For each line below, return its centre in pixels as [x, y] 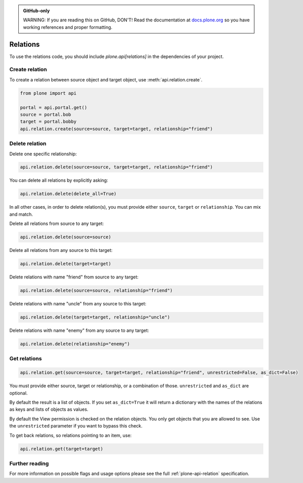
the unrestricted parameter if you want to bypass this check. [76, 426]
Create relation [28, 70]
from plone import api [48, 93]
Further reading [29, 463]
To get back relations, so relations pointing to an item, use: [71, 435]
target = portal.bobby [48, 122]
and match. [21, 214]
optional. [19, 393]
